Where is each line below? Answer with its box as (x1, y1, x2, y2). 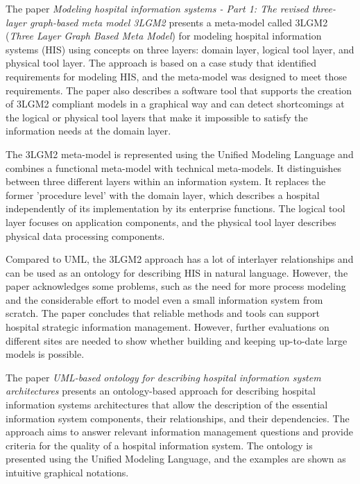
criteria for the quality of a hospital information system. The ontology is (6, 438, 313, 452)
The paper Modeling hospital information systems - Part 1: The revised (6, 1, 309, 15)
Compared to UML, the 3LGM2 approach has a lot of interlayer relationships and (6, 252, 354, 266)
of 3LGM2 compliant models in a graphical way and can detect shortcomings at (6, 96, 345, 111)
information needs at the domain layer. (6, 123, 171, 138)
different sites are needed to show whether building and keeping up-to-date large (6, 333, 348, 347)
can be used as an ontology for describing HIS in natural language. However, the (6, 265, 348, 279)
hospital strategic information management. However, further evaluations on (6, 320, 329, 334)
